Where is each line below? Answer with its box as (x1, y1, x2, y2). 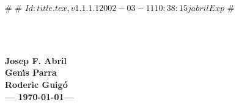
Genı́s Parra (5, 66, 57, 79)
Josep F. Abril (5, 54, 67, 67)
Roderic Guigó (5, 78, 68, 90)
